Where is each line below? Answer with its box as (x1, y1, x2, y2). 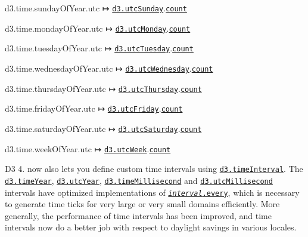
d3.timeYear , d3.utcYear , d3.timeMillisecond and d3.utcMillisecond (5, 174, 273, 186)
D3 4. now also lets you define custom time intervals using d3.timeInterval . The (5, 162, 303, 175)
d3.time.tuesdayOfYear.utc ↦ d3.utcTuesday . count (5, 42, 194, 54)
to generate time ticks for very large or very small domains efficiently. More (5, 198, 280, 210)
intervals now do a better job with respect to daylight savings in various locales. (5, 221, 297, 233)
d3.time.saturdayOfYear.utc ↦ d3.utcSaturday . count (5, 122, 202, 134)
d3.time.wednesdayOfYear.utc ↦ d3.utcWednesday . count (5, 61, 213, 74)
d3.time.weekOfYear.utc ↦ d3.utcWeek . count (5, 142, 171, 155)
